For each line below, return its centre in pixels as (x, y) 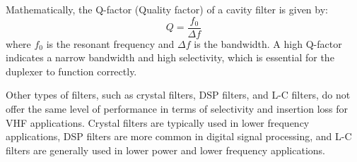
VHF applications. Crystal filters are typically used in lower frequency (158, 122)
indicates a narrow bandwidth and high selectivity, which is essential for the (170, 57)
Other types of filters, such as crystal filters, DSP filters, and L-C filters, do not (178, 95)
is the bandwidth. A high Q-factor (268, 43)
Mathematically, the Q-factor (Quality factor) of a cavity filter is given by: (167, 9)
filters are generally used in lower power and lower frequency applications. (166, 150)
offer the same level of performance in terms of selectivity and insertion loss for (177, 109)
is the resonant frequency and (110, 43)
